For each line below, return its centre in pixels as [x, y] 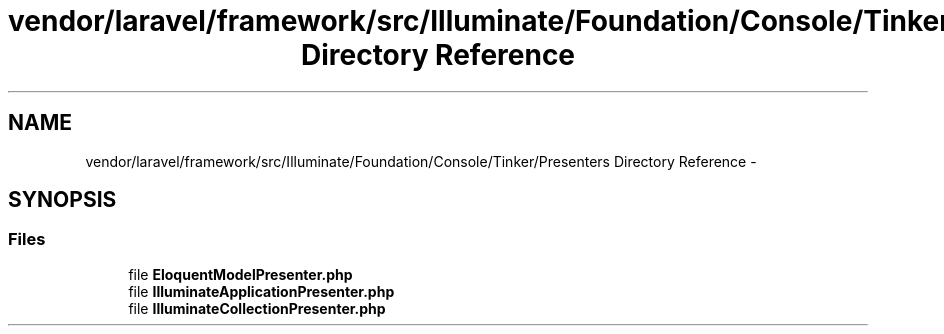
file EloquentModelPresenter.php [240, 274]
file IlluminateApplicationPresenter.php [261, 291]
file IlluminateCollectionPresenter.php [257, 308]
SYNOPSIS [62, 200]
